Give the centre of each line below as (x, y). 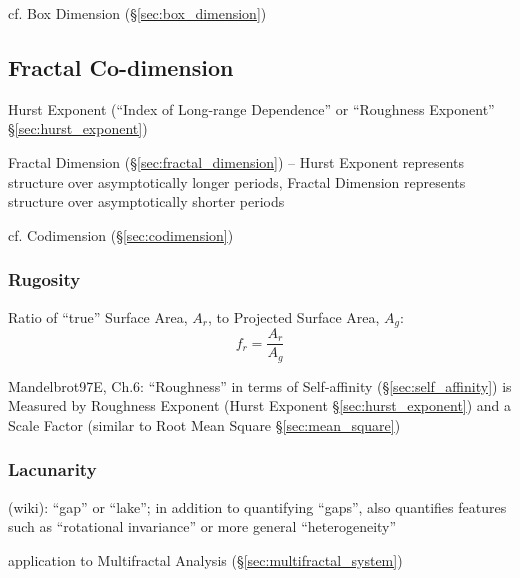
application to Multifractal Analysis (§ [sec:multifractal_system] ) (205, 559)
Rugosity (44, 279)
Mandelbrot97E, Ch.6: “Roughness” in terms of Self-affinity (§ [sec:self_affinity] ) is (260, 385)
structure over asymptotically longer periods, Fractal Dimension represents (237, 181)
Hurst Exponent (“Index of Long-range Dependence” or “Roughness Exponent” (251, 108)
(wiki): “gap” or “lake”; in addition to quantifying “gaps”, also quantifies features (257, 506)
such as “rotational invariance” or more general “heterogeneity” (202, 526)
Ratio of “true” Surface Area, (98, 316)
